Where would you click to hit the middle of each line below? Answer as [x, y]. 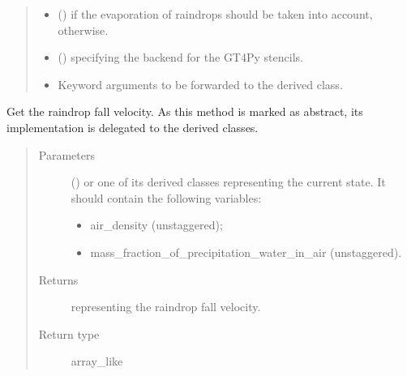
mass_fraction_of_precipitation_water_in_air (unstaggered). [246, 252]
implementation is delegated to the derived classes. [133, 127]
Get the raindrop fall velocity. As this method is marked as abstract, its [185, 111]
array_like [97, 361]
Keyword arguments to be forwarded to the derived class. [200, 84]
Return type [69, 333]
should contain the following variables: [166, 197]
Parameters [66, 154]
